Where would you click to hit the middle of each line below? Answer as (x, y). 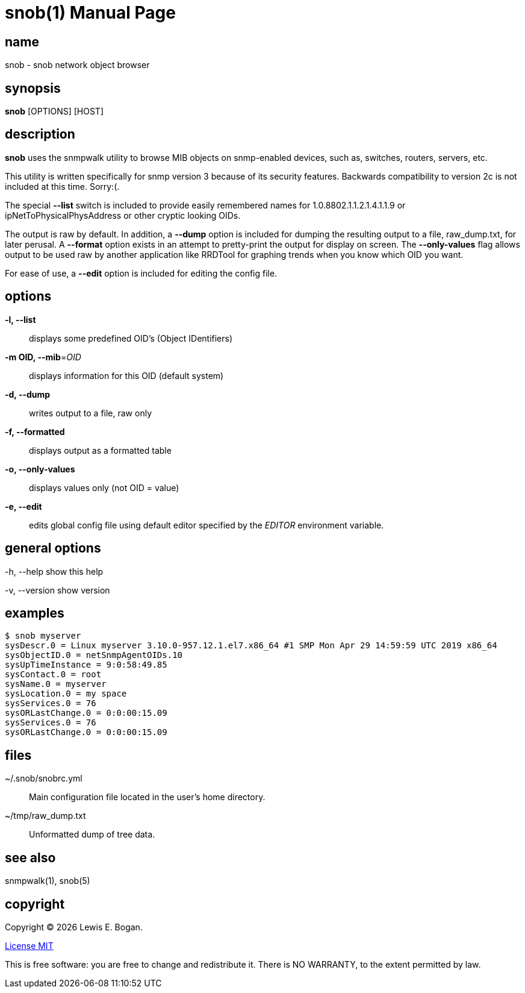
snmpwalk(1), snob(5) (48, 881)
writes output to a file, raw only (90, 413)
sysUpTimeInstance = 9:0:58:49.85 (86, 665)
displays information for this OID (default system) (126, 375)
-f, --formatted (35, 431)
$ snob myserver (43, 636)
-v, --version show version (57, 590)
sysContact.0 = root (53, 675)
